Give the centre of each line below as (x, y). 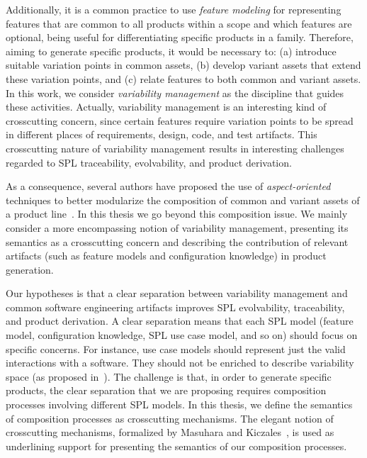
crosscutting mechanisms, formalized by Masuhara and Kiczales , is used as (170, 432)
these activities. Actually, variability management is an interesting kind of (166, 107)
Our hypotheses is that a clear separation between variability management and (177, 293)
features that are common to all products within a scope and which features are (179, 23)
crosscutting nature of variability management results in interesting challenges (175, 148)
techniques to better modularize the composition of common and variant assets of (183, 200)
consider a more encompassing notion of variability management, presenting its (177, 227)
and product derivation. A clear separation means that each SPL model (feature (180, 321)
